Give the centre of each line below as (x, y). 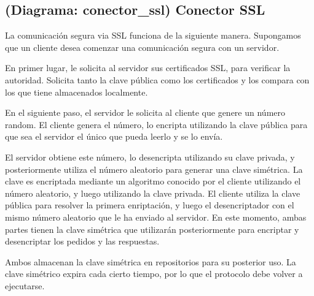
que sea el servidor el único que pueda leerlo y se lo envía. (114, 136)
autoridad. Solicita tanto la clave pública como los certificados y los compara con (157, 79)
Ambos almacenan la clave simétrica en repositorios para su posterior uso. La (151, 261)
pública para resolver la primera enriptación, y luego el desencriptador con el (150, 205)
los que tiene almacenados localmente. (77, 92)
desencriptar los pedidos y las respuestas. (82, 241)
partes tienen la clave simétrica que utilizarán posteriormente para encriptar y (152, 229)
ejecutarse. (25, 285)
